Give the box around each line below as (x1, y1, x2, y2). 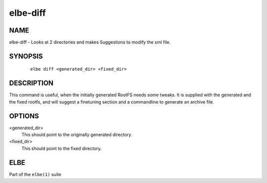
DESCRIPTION (9, 79, 54, 87)
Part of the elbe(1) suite (9, 171, 61, 177)
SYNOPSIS (9, 52, 43, 60)
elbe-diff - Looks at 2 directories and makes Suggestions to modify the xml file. (9, 39, 171, 45)
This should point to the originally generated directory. (21, 132, 133, 138)
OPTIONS (9, 111, 39, 120)
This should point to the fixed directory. (21, 146, 102, 151)
